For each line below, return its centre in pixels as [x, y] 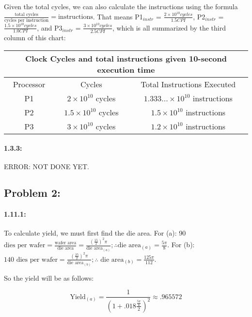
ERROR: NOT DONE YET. [47, 166]
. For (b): [181, 244]
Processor [29, 84]
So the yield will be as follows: [49, 277]
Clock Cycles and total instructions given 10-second [126, 58]
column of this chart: [35, 37]
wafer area [65, 243]
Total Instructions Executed [188, 84]
